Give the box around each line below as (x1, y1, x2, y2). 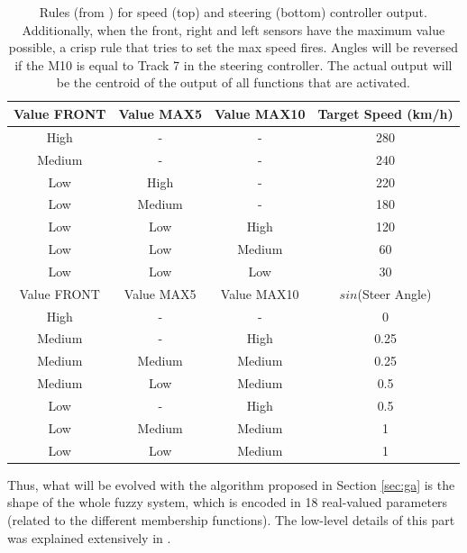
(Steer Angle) (357, 284, 432, 303)
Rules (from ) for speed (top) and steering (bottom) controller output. (39, 3, 427, 21)
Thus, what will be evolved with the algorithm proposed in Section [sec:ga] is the (7, 475, 455, 494)
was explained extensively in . (7, 528, 171, 547)
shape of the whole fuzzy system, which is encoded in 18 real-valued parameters (7, 493, 448, 512)
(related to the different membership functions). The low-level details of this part (7, 510, 455, 529)
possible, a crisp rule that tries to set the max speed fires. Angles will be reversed (8, 38, 458, 57)
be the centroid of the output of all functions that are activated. (56, 73, 410, 92)
